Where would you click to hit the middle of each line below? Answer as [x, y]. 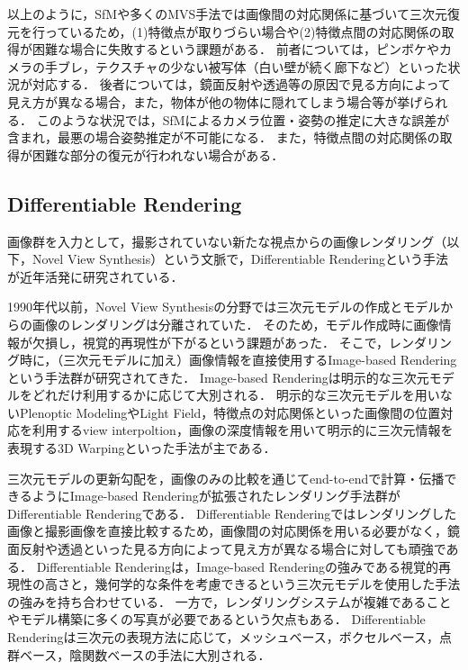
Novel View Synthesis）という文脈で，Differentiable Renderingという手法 [240, 259]
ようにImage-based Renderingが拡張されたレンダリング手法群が [216, 496]
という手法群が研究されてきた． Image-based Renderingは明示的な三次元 [218, 377]
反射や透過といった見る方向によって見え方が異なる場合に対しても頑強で [233, 549]
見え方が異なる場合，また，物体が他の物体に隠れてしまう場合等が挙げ [215, 101]
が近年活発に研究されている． [95, 276]
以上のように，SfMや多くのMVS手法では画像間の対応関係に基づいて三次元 [227, 14]
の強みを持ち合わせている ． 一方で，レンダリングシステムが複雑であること [229, 601]
